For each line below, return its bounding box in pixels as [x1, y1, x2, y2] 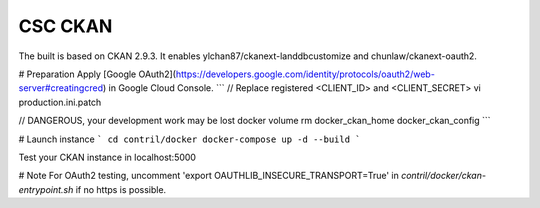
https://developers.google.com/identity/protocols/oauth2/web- [175, 68, 435, 80]
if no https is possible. [75, 183, 167, 195]
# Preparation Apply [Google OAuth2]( [18, 68, 177, 80]
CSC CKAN [18, 15, 113, 37]
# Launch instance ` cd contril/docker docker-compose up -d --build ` [18, 133, 361, 145]
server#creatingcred [18, 82, 104, 94]
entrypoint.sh [18, 183, 74, 195]
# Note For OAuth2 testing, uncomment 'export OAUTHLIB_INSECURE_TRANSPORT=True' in [18, 170, 399, 182]
